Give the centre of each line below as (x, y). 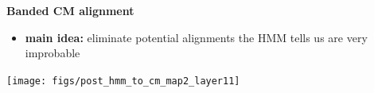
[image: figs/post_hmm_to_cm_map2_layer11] (123, 81)
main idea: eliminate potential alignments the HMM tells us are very (196, 37)
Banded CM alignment (70, 10)
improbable (53, 53)
